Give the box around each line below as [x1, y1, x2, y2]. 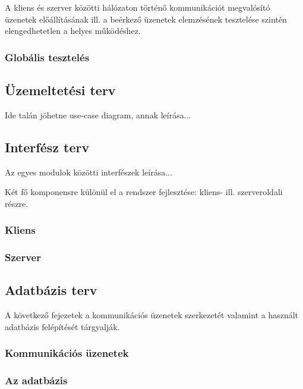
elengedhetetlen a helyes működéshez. [5, 24, 141, 37]
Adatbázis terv [5, 281, 97, 299]
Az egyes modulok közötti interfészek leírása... [5, 165, 172, 178]
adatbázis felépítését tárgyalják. [5, 320, 120, 332]
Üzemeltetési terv [5, 81, 116, 99]
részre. [5, 197, 29, 209]
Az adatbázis [5, 373, 68, 388]
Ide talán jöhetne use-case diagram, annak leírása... [5, 108, 191, 121]
